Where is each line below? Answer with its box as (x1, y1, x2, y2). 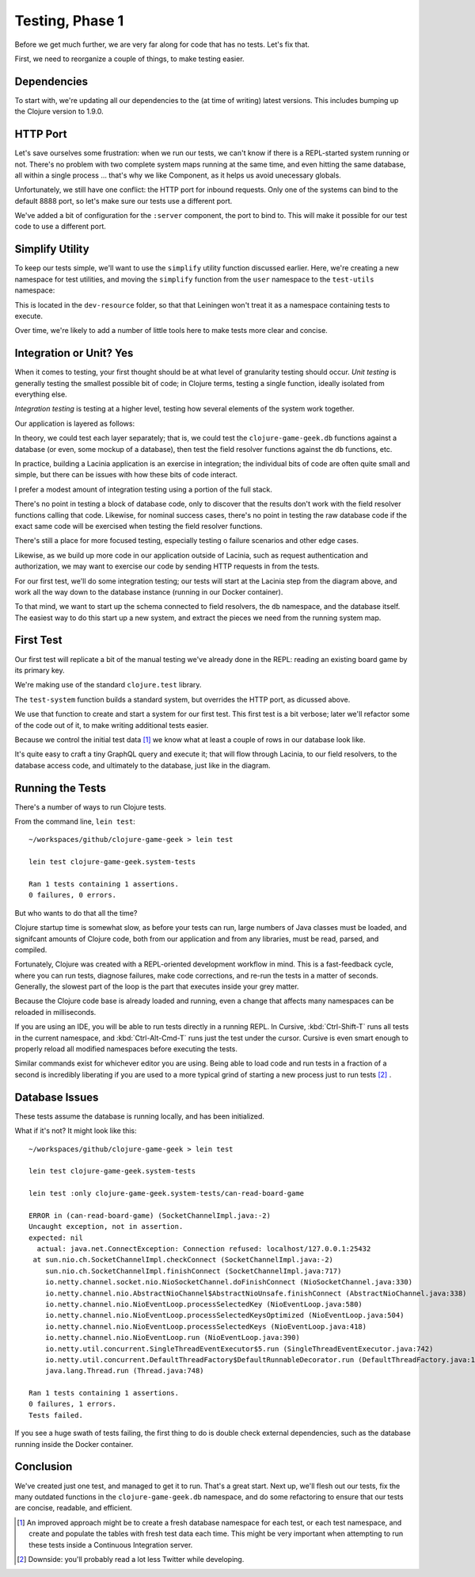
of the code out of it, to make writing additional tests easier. (14, 720, 209, 729)
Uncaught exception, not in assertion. (28, 1222, 184, 1231)
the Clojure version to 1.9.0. (14, 107, 104, 117)
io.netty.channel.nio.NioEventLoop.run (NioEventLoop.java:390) (44, 1333, 300, 1342)
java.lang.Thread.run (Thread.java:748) (44, 1366, 205, 1376)
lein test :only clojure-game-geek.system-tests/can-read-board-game (28, 1189, 305, 1198)
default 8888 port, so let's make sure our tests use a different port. (14, 196, 233, 205)
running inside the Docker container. (14, 1439, 134, 1449)
